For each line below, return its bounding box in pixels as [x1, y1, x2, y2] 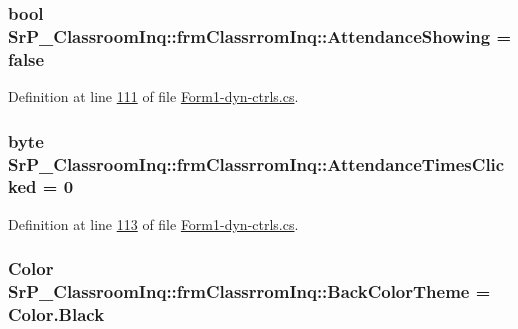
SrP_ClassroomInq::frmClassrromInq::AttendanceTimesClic [8, 151, 505, 176]
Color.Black [8, 302, 105, 327]
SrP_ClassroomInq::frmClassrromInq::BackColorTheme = [8, 279, 491, 304]
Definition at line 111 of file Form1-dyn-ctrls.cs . [8, 86, 299, 107]
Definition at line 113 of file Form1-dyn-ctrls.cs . [8, 213, 299, 234]
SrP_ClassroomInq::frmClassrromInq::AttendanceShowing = [8, 23, 512, 48]
